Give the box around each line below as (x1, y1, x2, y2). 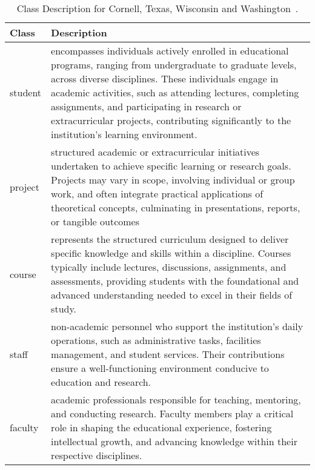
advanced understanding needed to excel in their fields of (51, 288, 293, 302)
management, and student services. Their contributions (51, 347, 285, 361)
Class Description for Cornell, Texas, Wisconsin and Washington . (16, 1, 299, 15)
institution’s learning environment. (51, 127, 197, 141)
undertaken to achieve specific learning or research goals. (51, 159, 291, 173)
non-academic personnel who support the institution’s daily (51, 319, 303, 333)
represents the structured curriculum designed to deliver (51, 232, 289, 246)
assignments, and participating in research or (51, 99, 242, 113)
